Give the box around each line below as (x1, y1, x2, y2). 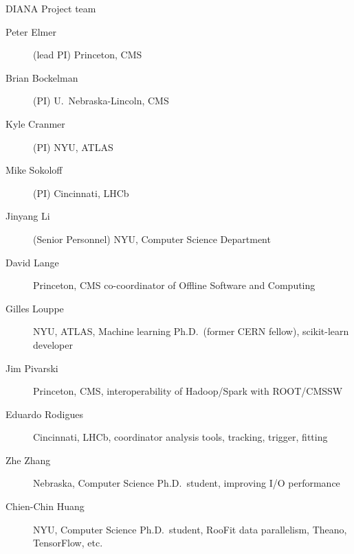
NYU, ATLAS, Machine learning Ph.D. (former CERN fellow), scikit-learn (33, 324, 349, 338)
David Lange (5, 255, 59, 269)
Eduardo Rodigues (5, 406, 83, 421)
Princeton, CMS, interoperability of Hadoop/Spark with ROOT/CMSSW (33, 384, 343, 398)
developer (33, 337, 73, 351)
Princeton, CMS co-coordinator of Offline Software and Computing (33, 278, 316, 292)
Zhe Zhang (5, 452, 51, 467)
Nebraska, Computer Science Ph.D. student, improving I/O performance (33, 476, 340, 490)
